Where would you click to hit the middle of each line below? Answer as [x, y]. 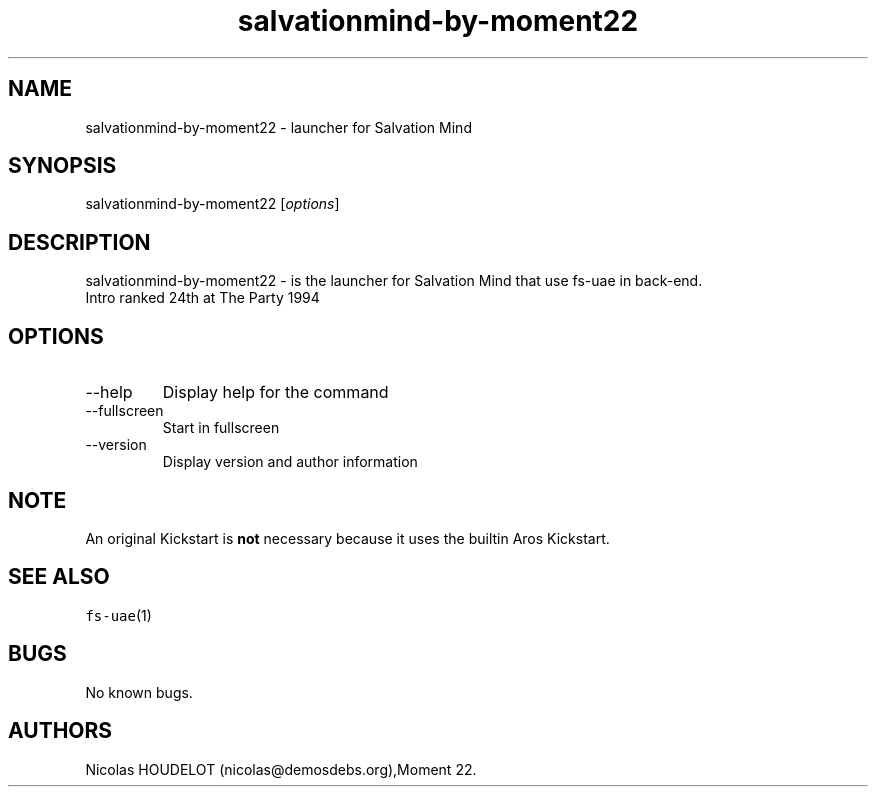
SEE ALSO [59, 577]
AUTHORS [60, 731]
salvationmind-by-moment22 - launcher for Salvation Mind [278, 127]
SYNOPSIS [62, 166]
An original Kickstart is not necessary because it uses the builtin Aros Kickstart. [347, 538]
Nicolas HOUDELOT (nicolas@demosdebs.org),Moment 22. [281, 769]
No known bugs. [139, 692]
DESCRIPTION [79, 242]
